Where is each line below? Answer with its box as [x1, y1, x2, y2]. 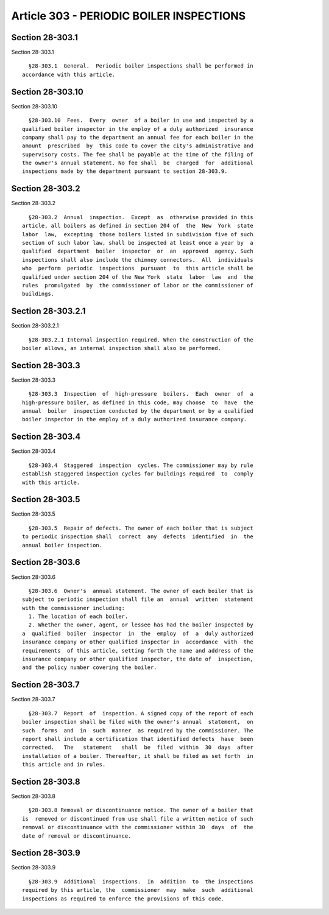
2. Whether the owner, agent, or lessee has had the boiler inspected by [28, 622, 253, 628]
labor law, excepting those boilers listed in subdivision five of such [22, 231, 253, 237]
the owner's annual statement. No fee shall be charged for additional [22, 160, 253, 167]
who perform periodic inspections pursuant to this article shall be [22, 265, 253, 272]
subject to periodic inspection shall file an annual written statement [22, 596, 253, 603]
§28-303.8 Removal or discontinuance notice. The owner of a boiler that [28, 807, 253, 814]
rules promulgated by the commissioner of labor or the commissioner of [22, 282, 253, 289]
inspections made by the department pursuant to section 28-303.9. [22, 168, 228, 175]
